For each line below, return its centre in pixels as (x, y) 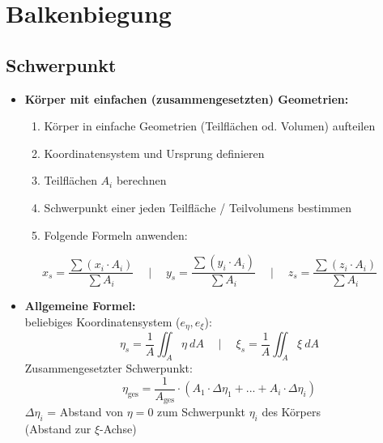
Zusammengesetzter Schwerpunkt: (109, 368)
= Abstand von (85, 412)
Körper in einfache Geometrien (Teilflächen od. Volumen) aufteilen (210, 126)
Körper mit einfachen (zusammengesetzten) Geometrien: (187, 98)
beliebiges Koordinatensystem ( (102, 321)
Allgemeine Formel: (80, 306)
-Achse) (118, 428)
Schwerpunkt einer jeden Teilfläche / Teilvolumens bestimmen (198, 207)
